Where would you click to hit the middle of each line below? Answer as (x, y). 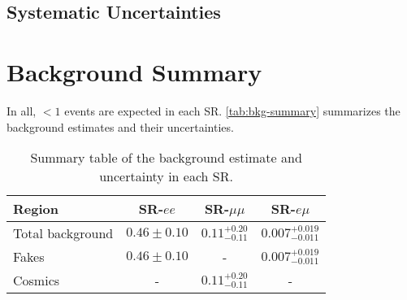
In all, (22, 110)
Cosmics (37, 280)
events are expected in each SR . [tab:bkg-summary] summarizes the (232, 110)
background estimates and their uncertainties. (120, 126)
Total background (63, 233)
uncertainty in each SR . (166, 176)
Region (36, 209)
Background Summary (134, 71)
